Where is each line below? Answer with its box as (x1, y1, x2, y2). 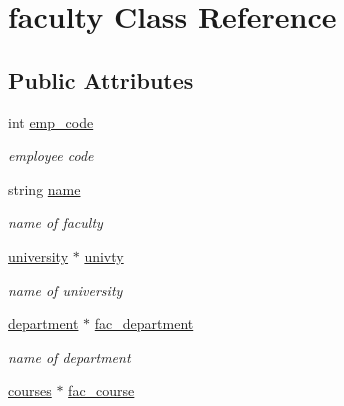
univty (84, 245, 124, 266)
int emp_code (8, 111, 94, 132)
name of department (8, 346, 131, 367)
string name (8, 178, 81, 199)
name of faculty (8, 212, 103, 233)
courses (8, 380, 52, 401)
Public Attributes (8, 64, 194, 95)
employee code (8, 145, 94, 166)
